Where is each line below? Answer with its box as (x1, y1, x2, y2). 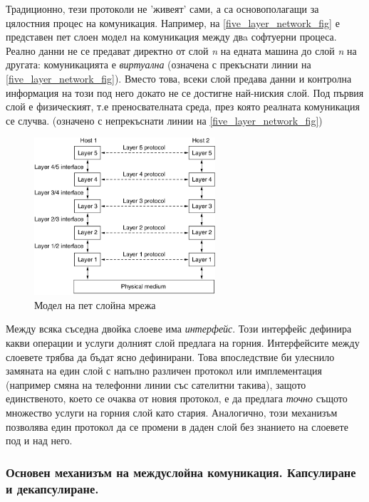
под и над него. (6, 433, 73, 448)
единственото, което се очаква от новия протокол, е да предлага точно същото (6, 391, 348, 406)
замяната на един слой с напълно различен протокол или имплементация (6, 363, 322, 378)
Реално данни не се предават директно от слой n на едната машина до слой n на (6, 43, 357, 58)
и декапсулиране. (6, 479, 99, 497)
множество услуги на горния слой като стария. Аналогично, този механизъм (6, 404, 338, 419)
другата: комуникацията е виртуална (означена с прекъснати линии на (6, 57, 311, 72)
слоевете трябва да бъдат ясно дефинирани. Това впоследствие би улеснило (6, 349, 335, 364)
